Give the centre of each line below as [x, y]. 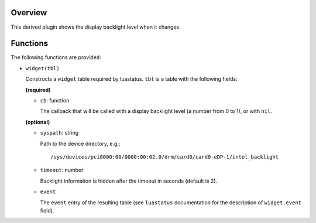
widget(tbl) [42, 68]
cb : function [55, 100]
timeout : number [62, 170]
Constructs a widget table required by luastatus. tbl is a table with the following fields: [131, 79]
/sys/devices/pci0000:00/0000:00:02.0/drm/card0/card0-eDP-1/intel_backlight [165, 157]
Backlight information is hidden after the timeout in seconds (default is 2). [129, 181]
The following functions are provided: [56, 57]
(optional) [38, 122]
